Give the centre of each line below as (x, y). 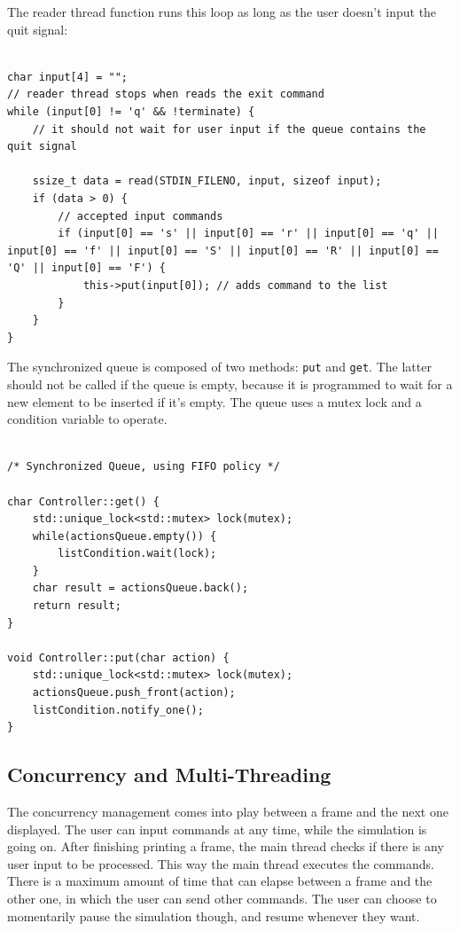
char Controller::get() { (83, 501)
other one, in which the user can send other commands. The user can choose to (222, 898)
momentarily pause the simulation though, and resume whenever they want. (214, 915)
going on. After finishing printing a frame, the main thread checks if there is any (226, 846)
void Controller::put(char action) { (118, 657)
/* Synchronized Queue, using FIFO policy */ (144, 467)
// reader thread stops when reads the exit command (166, 94)
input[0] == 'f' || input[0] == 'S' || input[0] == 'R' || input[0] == (223, 250)
